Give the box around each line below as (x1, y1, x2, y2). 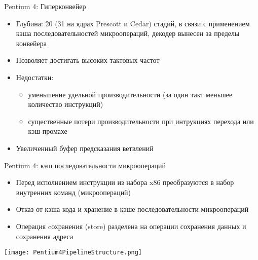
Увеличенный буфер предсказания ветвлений (16, 142, 154, 153)
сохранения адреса (16, 231, 73, 241)
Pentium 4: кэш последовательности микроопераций (4, 160, 166, 170)
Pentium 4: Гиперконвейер (4, 1, 86, 11)
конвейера (16, 38, 47, 48)
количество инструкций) (28, 99, 103, 109)
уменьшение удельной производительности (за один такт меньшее (28, 89, 233, 99)
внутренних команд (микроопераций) (16, 187, 131, 197)
